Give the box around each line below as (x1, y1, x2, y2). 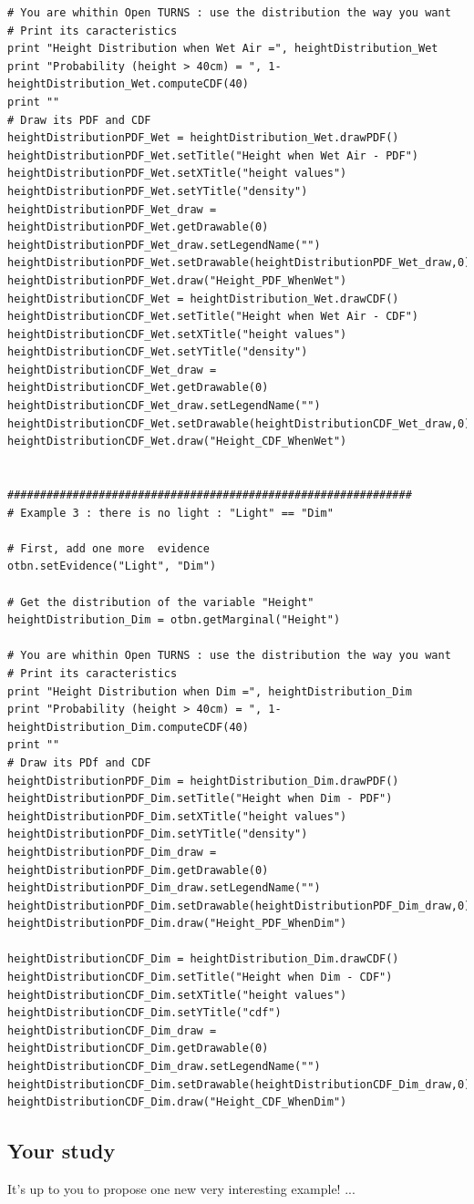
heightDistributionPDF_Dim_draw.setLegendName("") (7, 881, 321, 895)
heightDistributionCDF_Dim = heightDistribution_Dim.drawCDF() (7, 952, 399, 966)
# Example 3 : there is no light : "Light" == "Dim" (7, 506, 334, 520)
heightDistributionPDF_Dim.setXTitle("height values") (7, 809, 347, 823)
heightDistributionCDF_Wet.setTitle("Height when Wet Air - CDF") (7, 310, 419, 324)
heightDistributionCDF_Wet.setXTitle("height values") (7, 327, 347, 341)
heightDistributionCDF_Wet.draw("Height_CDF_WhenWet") (7, 435, 347, 448)
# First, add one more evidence (7, 541, 210, 555)
